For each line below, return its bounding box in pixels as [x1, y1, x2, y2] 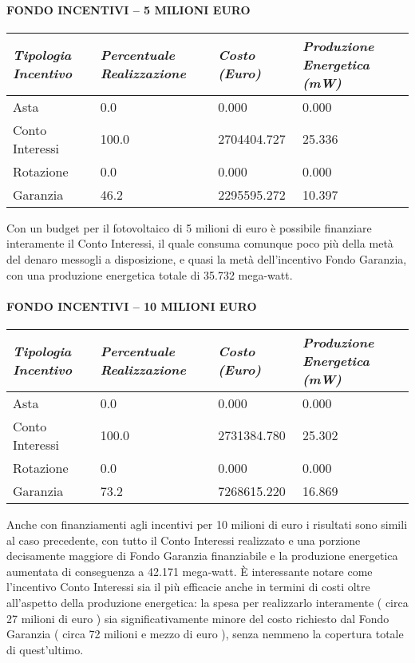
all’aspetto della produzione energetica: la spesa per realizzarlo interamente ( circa [6, 594, 409, 610]
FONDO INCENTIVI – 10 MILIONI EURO [6, 297, 257, 314]
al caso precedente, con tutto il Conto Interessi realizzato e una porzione [6, 531, 361, 548]
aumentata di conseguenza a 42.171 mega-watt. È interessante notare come [6, 562, 373, 579]
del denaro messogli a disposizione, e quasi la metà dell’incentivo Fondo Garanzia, [6, 250, 407, 267]
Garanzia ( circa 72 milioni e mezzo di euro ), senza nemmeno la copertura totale [6, 625, 404, 642]
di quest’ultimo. [6, 641, 84, 657]
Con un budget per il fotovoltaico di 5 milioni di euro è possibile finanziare [6, 219, 372, 236]
